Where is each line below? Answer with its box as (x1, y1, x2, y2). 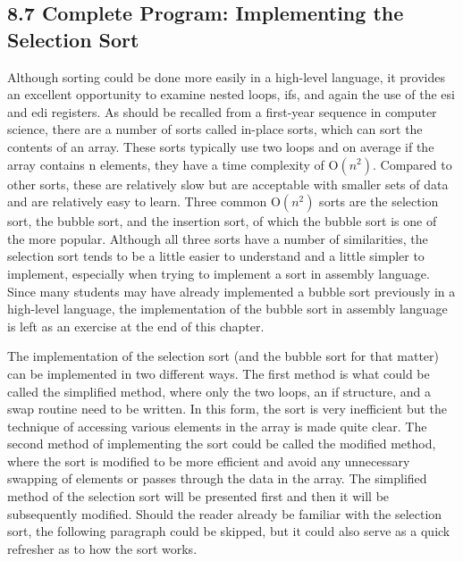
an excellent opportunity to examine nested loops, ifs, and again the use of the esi (7, 85, 455, 104)
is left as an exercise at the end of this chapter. (7, 316, 265, 335)
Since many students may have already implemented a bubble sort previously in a (7, 281, 456, 300)
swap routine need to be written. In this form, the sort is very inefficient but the (7, 399, 448, 418)
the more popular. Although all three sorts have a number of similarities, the (7, 229, 428, 247)
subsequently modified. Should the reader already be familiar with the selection (7, 504, 442, 523)
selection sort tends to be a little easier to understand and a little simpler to (7, 247, 425, 265)
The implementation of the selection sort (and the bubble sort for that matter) (7, 347, 439, 365)
